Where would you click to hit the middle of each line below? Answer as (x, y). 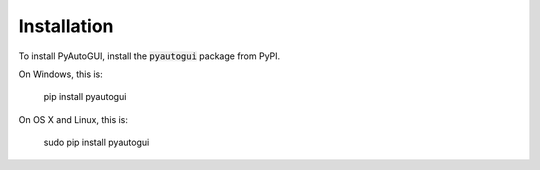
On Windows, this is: (61, 74)
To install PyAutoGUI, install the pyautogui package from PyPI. (149, 56)
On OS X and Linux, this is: (73, 119)
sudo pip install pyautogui (96, 142)
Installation (66, 26)
